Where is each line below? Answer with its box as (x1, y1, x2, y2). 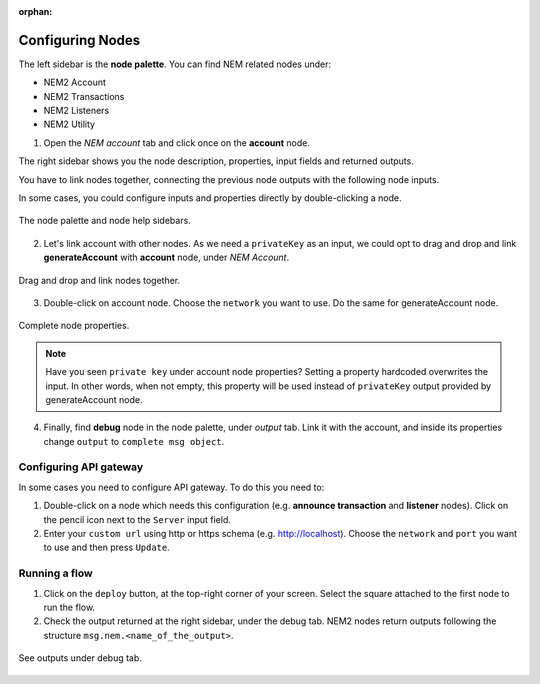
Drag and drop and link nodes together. (18, 274, 180, 286)
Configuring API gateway (18, 460, 144, 474)
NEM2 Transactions (43, 90, 125, 102)
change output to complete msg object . (43, 435, 225, 447)
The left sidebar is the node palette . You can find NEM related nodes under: (18, 58, 332, 70)
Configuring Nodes (18, 31, 141, 49)
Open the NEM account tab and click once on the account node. (43, 136, 310, 149)
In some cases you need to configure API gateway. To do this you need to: (18, 481, 325, 493)
